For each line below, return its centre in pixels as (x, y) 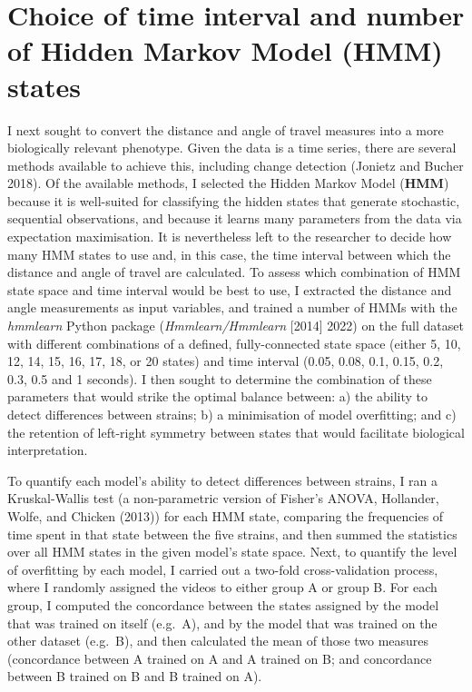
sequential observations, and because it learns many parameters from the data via (235, 218)
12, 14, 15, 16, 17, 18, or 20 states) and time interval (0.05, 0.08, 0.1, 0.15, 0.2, (226, 361)
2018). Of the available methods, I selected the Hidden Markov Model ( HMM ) (228, 183)
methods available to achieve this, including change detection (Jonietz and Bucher (236, 165)
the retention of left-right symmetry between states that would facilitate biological (236, 432)
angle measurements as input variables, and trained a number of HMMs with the (232, 307)
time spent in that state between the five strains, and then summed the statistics (232, 534)
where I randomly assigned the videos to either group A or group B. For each (222, 587)
